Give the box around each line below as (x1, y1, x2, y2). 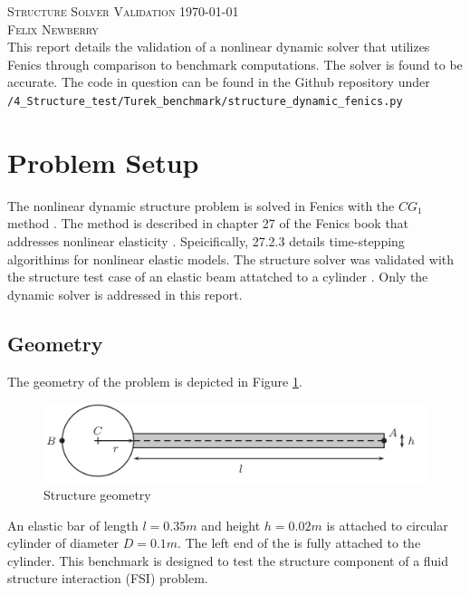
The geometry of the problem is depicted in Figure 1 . (7, 371, 302, 390)
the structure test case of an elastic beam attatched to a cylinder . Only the (7, 267, 428, 286)
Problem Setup (7, 143, 199, 180)
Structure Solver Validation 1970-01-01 (7, 2, 239, 20)
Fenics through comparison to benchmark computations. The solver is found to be (7, 54, 463, 73)
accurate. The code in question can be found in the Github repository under (7, 72, 430, 91)
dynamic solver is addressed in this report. (7, 284, 243, 303)
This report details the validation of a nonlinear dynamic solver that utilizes (7, 37, 430, 56)
